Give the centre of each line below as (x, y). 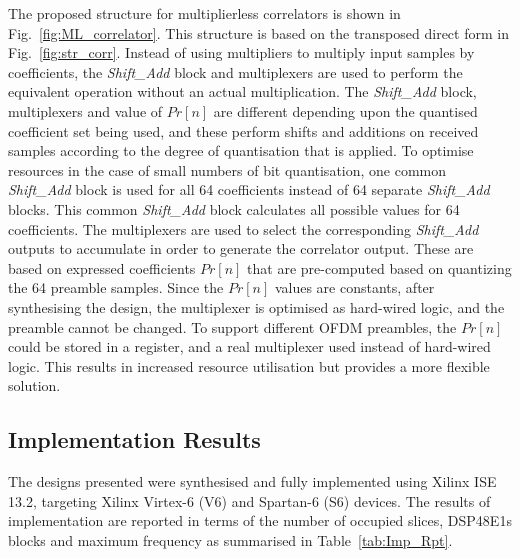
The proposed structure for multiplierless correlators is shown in (204, 13)
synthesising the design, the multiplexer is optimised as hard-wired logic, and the (256, 306)
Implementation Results (134, 439)
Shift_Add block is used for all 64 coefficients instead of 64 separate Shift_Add (249, 189)
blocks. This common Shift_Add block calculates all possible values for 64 (234, 208)
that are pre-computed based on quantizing (379, 267)
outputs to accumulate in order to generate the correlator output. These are (241, 248)
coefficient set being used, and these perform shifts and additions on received (243, 130)
